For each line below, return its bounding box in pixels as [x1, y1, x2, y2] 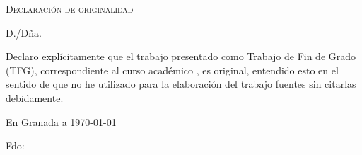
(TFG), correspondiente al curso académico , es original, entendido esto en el [6, 62, 339, 77]
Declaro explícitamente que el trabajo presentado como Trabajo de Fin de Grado [6, 49, 356, 64]
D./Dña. [6, 25, 42, 40]
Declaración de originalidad [6, 1, 134, 16]
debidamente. [6, 90, 64, 105]
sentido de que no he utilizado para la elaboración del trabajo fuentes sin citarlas [6, 76, 356, 91]
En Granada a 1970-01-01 [6, 114, 117, 129]
